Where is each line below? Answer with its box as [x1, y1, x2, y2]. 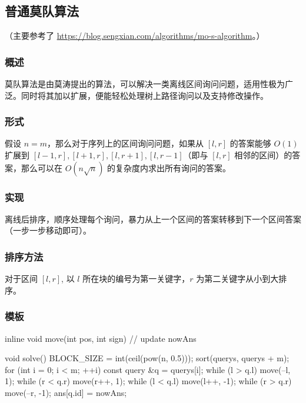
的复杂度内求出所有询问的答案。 [107, 161, 231, 174]
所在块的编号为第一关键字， [82, 272, 190, 285]
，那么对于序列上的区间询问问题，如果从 [47, 137, 204, 149]
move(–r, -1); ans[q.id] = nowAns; [5, 387, 127, 399]
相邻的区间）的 [234, 149, 292, 161]
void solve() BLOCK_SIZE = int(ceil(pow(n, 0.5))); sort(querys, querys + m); [5, 352, 290, 364]
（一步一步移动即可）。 [5, 224, 91, 237]
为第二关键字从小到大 [196, 272, 279, 285]
